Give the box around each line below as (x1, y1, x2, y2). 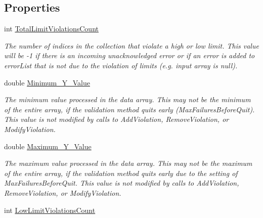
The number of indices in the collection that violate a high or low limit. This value (4, 40, 259, 51)
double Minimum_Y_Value (4, 77, 90, 88)
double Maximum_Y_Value (4, 141, 92, 151)
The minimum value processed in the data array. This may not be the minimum (4, 94, 251, 105)
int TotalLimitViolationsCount (4, 23, 99, 34)
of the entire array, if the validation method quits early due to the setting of (4, 167, 238, 178)
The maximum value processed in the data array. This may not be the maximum (4, 158, 252, 168)
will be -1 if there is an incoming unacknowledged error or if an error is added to (4, 50, 255, 61)
